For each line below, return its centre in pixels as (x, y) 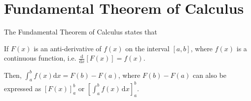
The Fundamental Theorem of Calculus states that (81, 32)
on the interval (147, 48)
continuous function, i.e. (40, 58)
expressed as (23, 88)
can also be (210, 75)
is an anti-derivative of (68, 48)
